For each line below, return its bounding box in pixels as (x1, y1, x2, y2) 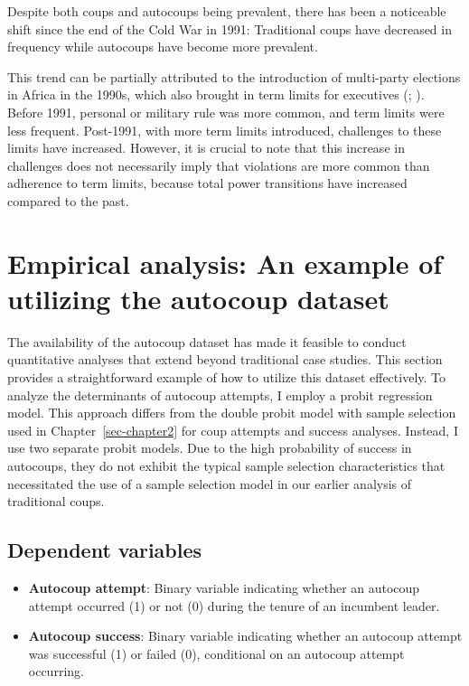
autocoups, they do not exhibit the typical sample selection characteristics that (7, 456, 446, 475)
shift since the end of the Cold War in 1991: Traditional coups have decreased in (7, 19, 452, 38)
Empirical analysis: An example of (7, 244, 443, 281)
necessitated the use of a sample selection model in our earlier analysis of (7, 474, 412, 493)
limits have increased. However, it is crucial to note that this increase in (7, 138, 405, 157)
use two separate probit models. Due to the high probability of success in (7, 438, 412, 457)
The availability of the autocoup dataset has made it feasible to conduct (7, 332, 407, 351)
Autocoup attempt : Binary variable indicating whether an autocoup (28, 578, 420, 597)
